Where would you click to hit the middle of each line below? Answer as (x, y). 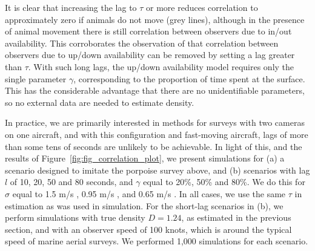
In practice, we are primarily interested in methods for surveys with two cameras (155, 122)
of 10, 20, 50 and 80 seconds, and (71, 182)
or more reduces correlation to (202, 7)
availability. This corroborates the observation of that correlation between (142, 43)
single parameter (36, 78)
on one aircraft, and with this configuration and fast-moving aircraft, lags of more (157, 134)
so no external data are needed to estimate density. (100, 102)
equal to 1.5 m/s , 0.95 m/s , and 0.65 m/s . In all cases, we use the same (149, 193)
